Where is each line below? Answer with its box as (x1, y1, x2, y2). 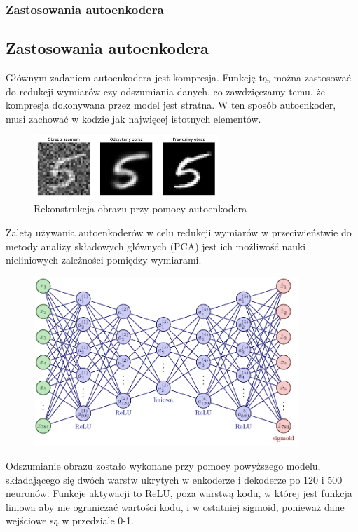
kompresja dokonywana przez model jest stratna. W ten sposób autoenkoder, (6, 97, 336, 112)
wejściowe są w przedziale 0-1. (6, 513, 134, 528)
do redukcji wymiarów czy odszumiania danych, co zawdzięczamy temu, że (6, 83, 325, 98)
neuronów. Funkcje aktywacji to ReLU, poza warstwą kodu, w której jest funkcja (6, 486, 352, 500)
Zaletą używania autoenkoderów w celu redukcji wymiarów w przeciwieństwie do (6, 225, 352, 240)
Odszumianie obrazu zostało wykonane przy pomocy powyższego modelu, (6, 458, 321, 472)
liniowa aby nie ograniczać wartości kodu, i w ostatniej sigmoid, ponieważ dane (6, 499, 345, 514)
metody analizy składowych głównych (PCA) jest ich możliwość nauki (6, 238, 306, 253)
